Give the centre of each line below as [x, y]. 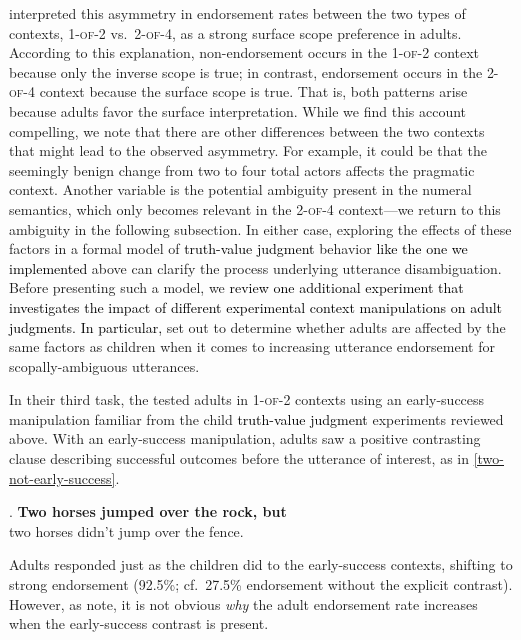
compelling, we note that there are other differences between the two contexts [247, 130]
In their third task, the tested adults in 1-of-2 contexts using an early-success [247, 399]
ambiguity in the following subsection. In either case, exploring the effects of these [260, 228]
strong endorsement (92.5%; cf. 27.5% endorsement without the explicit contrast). [261, 584]
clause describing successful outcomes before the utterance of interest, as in [239, 458]
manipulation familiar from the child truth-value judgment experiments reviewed [256, 418]
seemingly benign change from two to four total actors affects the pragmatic [242, 169]
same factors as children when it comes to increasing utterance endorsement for [252, 346]
